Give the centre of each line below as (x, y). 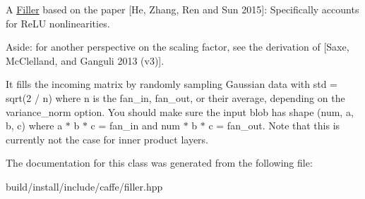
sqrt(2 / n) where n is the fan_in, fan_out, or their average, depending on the (175, 97)
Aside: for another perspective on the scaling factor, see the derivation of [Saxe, (178, 47)
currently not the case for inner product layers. (107, 139)
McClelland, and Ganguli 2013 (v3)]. (85, 60)
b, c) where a (34, 126)
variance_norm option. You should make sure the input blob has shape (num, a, (180, 111)
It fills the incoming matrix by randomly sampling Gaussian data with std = (172, 84)
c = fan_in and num (135, 126)
